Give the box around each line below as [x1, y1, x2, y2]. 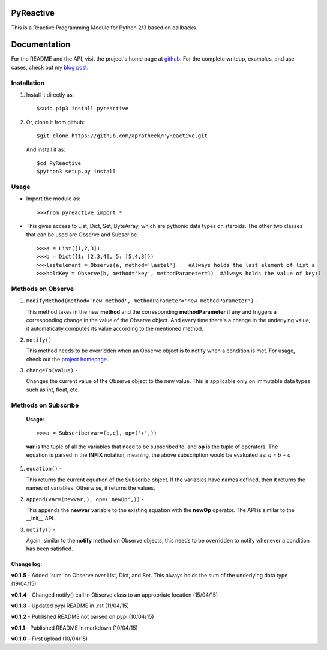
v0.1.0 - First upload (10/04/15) [11, 635, 88, 642]
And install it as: [26, 146, 65, 153]
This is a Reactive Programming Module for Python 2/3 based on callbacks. [11, 24, 198, 31]
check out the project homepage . [26, 355, 109, 363]
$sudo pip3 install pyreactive [37, 105, 129, 112]
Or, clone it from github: [26, 118, 85, 125]
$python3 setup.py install [37, 168, 116, 175]
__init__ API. [26, 515, 55, 522]
